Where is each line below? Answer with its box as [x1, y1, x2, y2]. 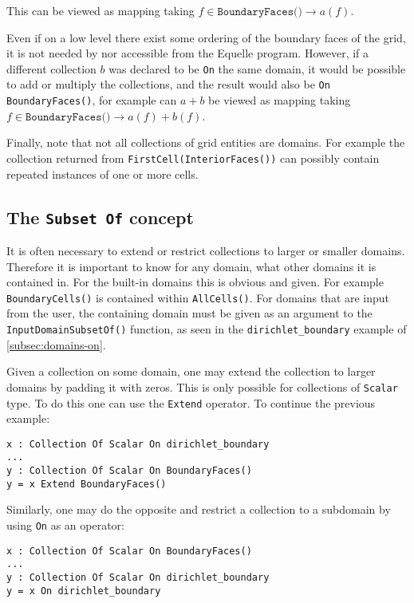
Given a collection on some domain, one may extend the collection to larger [6, 363, 376, 380]
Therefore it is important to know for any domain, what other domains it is [6, 258, 377, 274]
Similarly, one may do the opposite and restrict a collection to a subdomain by [6, 501, 391, 518]
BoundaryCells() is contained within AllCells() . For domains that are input [6, 289, 390, 305]
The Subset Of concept [6, 204, 194, 229]
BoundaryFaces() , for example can [6, 92, 177, 108]
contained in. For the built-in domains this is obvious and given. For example [6, 274, 384, 290]
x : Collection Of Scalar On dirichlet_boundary [6, 438, 270, 450]
